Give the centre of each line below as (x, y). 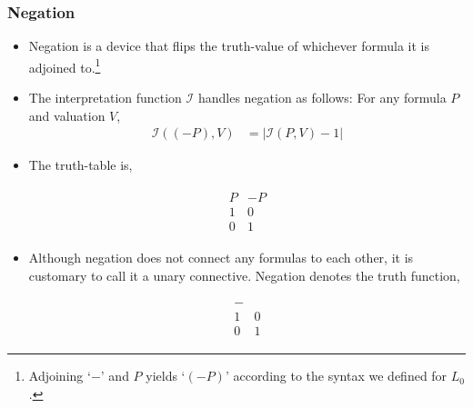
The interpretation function (105, 98)
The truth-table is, (81, 165)
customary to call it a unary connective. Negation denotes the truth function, (244, 275)
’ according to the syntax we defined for (336, 376)
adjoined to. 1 (65, 65)
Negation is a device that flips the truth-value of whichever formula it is (229, 46)
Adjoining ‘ (60, 376)
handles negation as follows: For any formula (322, 98)
